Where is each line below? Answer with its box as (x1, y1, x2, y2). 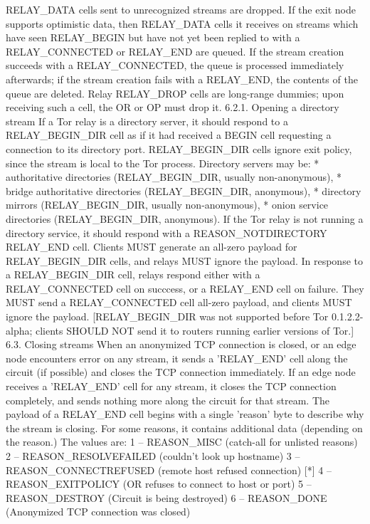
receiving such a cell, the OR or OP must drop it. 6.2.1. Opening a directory (6, 100, 339, 115)
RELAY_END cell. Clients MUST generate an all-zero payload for (6, 239, 297, 254)
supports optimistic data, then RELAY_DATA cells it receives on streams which (6, 16, 359, 31)
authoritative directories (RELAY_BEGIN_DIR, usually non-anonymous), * (6, 169, 342, 184)
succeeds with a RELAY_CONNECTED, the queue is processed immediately (6, 58, 344, 73)
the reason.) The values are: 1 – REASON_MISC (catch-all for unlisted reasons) (6, 434, 358, 449)
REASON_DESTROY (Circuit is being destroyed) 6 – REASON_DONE (6, 490, 327, 505)
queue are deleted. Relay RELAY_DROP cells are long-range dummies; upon (6, 85, 344, 100)
